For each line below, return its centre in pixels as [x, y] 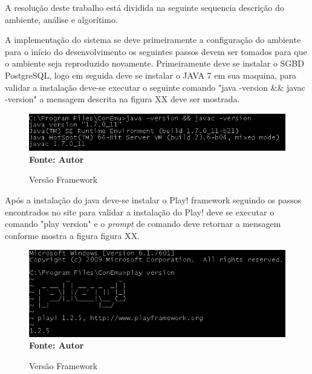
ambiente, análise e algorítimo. [61, 19]
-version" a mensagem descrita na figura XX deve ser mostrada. [122, 99]
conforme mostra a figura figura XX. [73, 235]
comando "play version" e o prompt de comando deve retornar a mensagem [143, 224]
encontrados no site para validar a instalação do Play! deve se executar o [140, 212]
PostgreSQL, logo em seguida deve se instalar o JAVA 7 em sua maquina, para [151, 75]
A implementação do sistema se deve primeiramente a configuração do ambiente [153, 40]
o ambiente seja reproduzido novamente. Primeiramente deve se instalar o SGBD [154, 63]
